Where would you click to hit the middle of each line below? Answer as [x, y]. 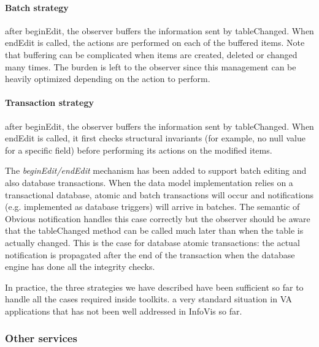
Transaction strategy [49, 103]
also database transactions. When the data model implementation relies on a [149, 182]
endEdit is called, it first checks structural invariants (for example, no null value [156, 138]
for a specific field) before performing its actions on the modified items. [139, 150]
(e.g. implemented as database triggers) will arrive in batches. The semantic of [152, 207]
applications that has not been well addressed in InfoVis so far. [124, 311]
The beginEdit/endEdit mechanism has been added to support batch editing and [156, 170]
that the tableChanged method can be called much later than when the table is [154, 230]
